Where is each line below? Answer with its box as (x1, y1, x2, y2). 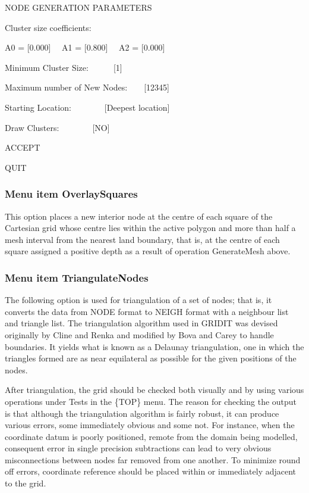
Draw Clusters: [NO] (5, 121, 110, 133)
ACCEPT (5, 141, 40, 154)
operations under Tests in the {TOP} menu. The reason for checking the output (5, 395, 297, 407)
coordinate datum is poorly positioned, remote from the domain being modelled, (5, 430, 298, 442)
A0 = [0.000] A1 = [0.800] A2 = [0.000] (5, 41, 165, 54)
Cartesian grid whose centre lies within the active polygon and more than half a (5, 221, 296, 234)
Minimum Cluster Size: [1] (5, 61, 122, 73)
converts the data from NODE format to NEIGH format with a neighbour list (5, 305, 289, 317)
